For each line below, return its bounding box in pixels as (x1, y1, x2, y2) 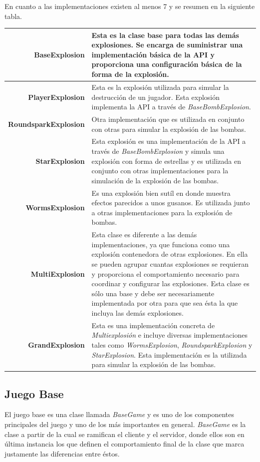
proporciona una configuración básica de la (91, 59, 242, 69)
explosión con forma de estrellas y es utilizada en (91, 155, 242, 166)
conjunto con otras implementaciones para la (91, 165, 229, 176)
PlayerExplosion (28, 91, 85, 102)
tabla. (4, 10, 22, 21)
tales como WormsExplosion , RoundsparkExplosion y (91, 340, 253, 350)
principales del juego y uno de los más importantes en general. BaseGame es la (4, 419, 246, 430)
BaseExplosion (34, 49, 85, 59)
